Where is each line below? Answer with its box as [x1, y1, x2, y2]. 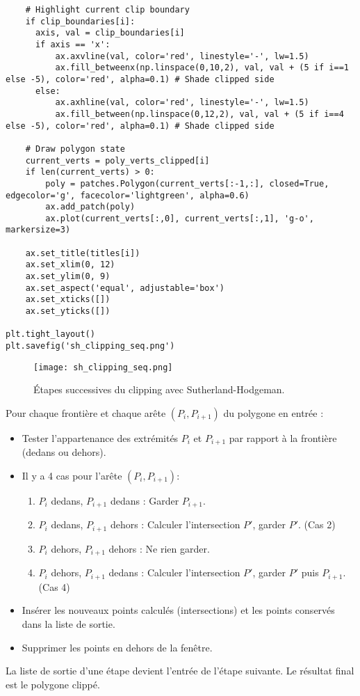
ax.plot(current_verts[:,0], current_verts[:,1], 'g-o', [45, 213, 314, 223]
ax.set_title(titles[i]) [25, 248, 140, 258]
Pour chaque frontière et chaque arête [6, 405, 166, 420]
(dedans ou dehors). [22, 445, 106, 459]
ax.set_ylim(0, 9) [25, 271, 111, 282]
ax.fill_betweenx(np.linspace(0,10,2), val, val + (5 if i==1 [55, 63, 349, 73]
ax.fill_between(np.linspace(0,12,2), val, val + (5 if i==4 [55, 109, 344, 119]
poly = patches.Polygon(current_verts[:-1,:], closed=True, [45, 178, 329, 189]
